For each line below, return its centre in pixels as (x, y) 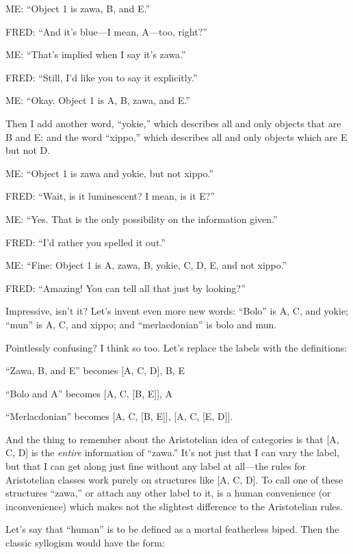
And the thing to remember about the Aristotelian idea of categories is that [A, (172, 439)
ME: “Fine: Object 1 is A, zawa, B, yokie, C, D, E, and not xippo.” (146, 265)
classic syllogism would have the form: (85, 543)
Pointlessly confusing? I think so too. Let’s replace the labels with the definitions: (176, 347)
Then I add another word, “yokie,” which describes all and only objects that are (173, 123)
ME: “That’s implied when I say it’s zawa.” (96, 54)
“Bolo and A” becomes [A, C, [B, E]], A (89, 393)
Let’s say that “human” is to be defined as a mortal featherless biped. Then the (172, 529)
